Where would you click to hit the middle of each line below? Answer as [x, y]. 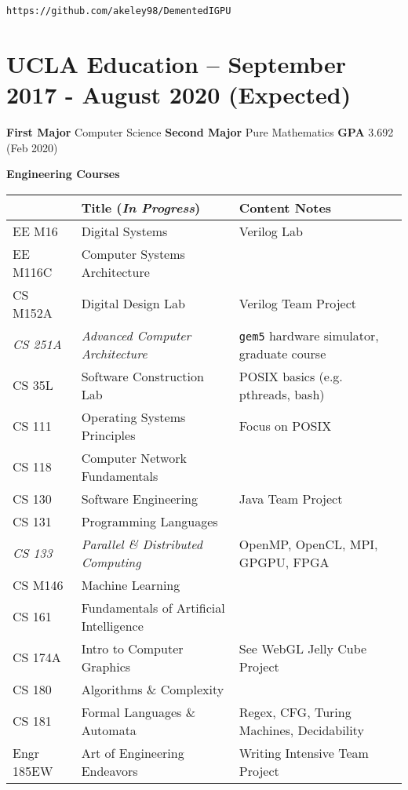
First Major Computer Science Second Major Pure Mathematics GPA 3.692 [200, 131]
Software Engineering [139, 498]
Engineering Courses [63, 174]
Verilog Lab [271, 231]
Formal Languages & [138, 712]
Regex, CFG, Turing [295, 712]
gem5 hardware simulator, [309, 335]
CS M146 [38, 584]
